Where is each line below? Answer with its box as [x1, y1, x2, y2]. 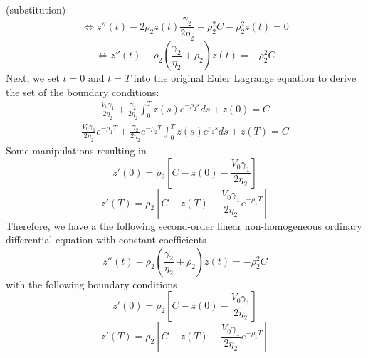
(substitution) [6, 2, 66, 16]
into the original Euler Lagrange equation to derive [133, 70, 357, 85]
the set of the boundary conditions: [6, 84, 159, 99]
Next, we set [6, 70, 60, 85]
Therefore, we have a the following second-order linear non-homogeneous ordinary [6, 218, 362, 233]
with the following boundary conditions [6, 276, 177, 291]
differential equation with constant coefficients [6, 232, 206, 247]
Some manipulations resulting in [6, 143, 147, 158]
